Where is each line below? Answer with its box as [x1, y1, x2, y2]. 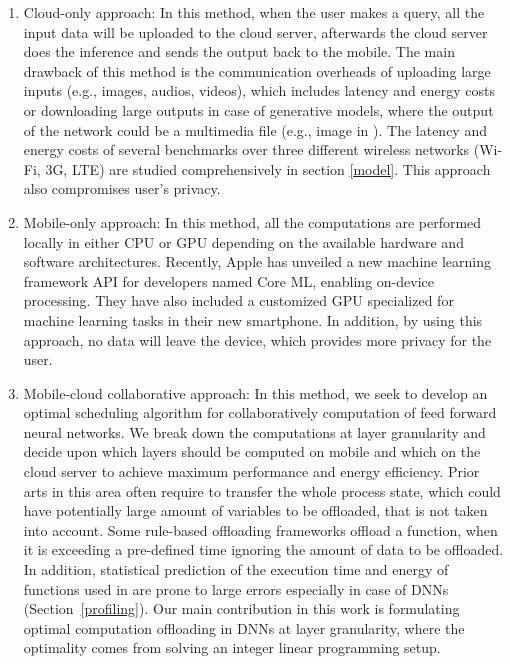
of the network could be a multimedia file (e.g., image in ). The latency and [23, 119, 487, 140]
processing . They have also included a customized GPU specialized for [23, 290, 454, 311]
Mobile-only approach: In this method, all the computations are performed [23, 211, 482, 232]
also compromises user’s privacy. [23, 178, 221, 199]
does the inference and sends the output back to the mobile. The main [23, 41, 455, 62]
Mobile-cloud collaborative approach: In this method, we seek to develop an [23, 382, 488, 403]
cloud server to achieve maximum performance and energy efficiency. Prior [23, 461, 480, 482]
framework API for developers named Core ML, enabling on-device [23, 270, 434, 291]
